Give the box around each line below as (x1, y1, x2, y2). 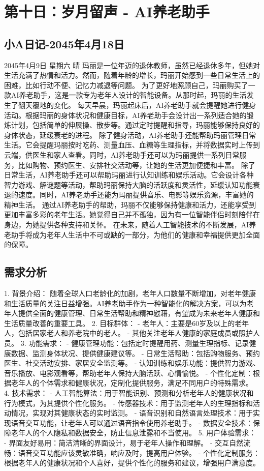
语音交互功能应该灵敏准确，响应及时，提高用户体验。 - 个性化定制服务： (18, 447, 260, 458)
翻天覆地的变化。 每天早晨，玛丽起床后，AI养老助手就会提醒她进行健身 (18, 99, 256, 110)
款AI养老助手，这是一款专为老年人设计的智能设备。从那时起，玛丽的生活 (4, 90, 247, 100)
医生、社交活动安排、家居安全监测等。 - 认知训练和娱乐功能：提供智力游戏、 (4, 358, 260, 368)
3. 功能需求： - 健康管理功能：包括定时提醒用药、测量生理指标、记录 (20, 338, 249, 348)
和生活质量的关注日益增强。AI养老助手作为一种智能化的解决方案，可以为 (4, 298, 247, 308)
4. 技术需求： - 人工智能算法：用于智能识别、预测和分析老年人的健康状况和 (4, 388, 254, 398)
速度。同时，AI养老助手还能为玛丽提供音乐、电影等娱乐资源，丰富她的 (18, 189, 254, 200)
